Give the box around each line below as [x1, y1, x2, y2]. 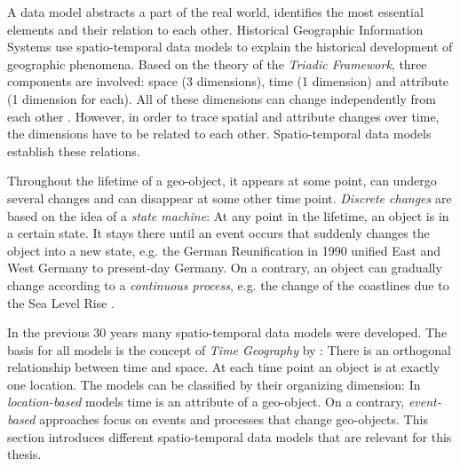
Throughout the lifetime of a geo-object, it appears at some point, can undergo [7, 171, 437, 190]
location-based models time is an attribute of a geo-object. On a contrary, [7, 392, 405, 411]
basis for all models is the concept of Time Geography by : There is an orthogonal [7, 340, 452, 359]
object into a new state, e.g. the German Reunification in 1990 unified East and [7, 241, 440, 259]
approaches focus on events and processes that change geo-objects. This [39, 410, 428, 429]
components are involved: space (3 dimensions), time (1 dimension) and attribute [7, 72, 449, 91]
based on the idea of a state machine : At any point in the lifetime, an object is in [7, 206, 449, 225]
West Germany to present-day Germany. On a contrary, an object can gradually [7, 258, 442, 277]
